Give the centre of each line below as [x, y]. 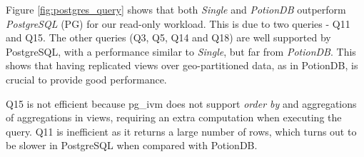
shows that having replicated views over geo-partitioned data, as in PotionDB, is [182, 65]
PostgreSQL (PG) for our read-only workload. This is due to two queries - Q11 [178, 23]
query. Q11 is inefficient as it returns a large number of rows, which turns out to [181, 131]
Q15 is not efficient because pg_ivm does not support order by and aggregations [181, 103]
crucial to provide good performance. [86, 79]
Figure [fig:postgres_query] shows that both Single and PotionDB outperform [176, 9]
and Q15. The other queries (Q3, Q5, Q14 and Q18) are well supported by [168, 37]
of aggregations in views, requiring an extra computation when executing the [174, 117]
